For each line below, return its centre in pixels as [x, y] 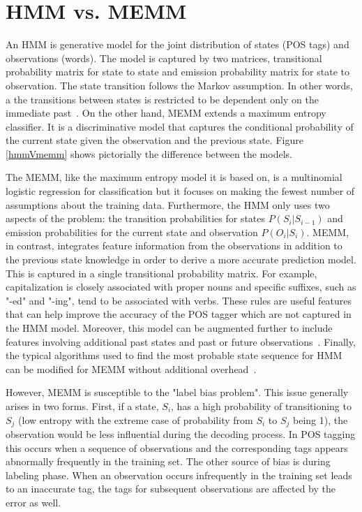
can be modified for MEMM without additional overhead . [131, 368]
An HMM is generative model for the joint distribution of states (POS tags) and [178, 44]
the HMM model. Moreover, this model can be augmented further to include [169, 328]
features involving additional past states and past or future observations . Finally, [181, 341]
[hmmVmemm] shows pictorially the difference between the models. [149, 153]
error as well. [33, 502]
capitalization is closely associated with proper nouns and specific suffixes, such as [181, 287]
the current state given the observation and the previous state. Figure [154, 140]
